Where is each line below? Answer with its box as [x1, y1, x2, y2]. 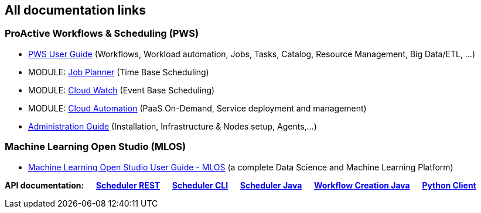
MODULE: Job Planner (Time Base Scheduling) [28, 67, 209, 77]
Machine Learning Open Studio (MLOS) [5, 141, 186, 153]
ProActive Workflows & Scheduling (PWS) [5, 27, 199, 40]
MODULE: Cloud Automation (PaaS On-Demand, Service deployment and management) [28, 103, 367, 113]
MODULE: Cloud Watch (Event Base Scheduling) [28, 85, 215, 95]
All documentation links [5, 3, 146, 18]
